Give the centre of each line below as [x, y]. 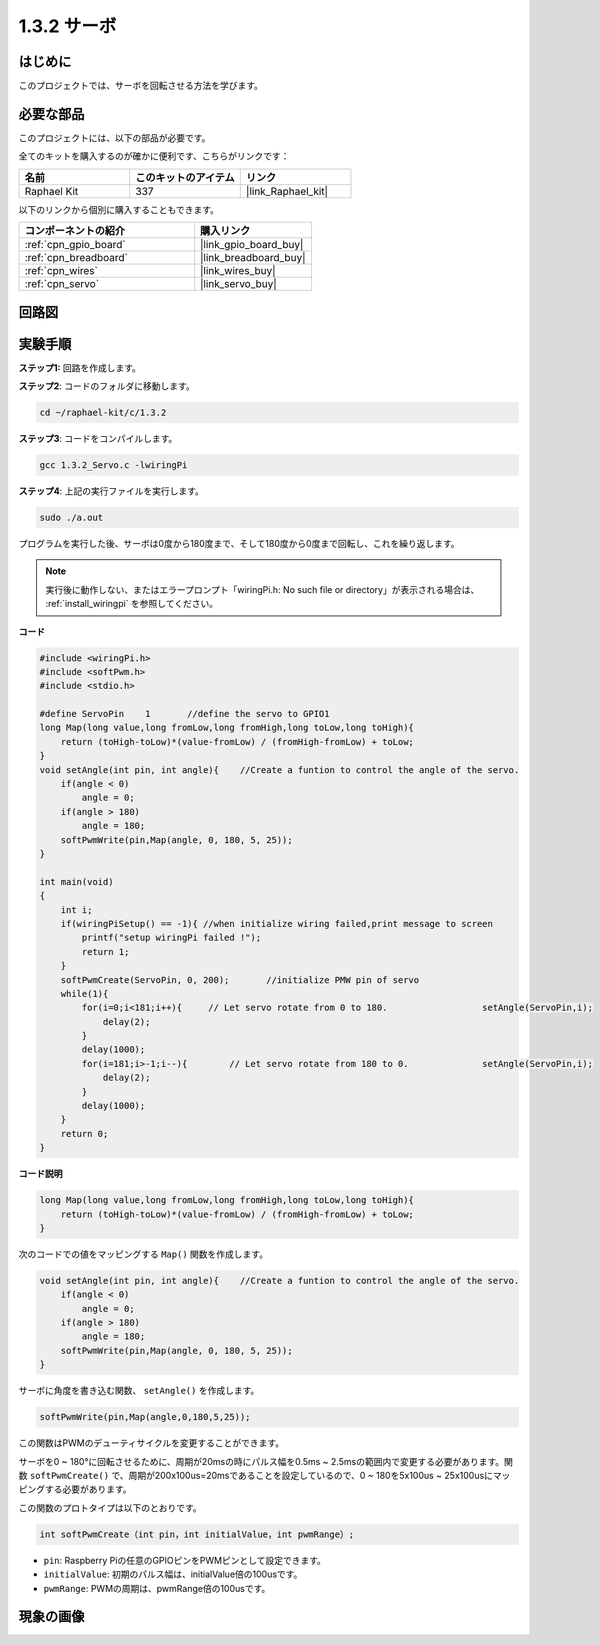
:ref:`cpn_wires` [61, 271]
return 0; [84, 1133]
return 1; [105, 951]
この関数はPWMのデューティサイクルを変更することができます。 [151, 1443]
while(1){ [84, 993]
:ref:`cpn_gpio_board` [75, 245]
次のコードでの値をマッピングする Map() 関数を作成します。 [143, 1254]
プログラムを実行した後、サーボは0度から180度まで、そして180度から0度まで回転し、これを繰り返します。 [239, 543]
